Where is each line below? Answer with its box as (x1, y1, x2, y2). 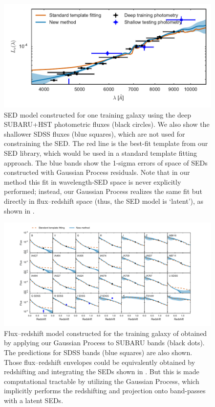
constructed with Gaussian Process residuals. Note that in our (4, 167, 190, 177)
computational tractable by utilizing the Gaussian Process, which (4, 376, 199, 386)
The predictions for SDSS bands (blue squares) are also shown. (4, 347, 193, 357)
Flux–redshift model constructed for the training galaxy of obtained (4, 328, 207, 338)
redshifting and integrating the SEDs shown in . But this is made (4, 366, 199, 377)
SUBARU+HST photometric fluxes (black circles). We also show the (4, 119, 210, 129)
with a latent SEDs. (4, 395, 64, 405)
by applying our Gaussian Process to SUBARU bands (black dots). (4, 337, 205, 348)
